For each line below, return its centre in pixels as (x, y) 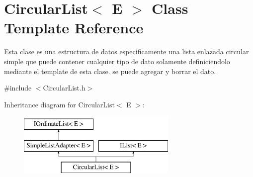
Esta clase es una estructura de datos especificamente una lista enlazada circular (126, 51)
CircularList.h (64, 88)
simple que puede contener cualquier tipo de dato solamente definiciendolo (117, 61)
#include (18, 88)
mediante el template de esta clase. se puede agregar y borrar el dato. (110, 71)
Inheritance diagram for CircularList (59, 104)
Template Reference (74, 28)
